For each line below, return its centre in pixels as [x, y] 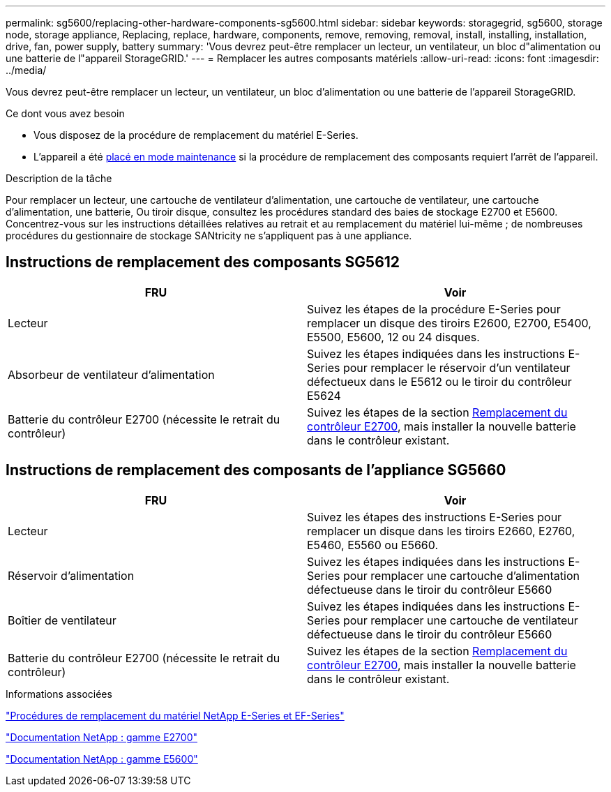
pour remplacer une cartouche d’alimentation [461, 575]
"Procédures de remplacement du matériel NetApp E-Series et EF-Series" [175, 715]
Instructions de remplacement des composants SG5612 [203, 262]
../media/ [26, 70]
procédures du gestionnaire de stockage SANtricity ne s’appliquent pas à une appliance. [209, 236]
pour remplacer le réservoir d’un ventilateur [457, 367]
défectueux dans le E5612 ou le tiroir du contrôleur [439, 381]
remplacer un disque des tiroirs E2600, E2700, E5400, [449, 323]
